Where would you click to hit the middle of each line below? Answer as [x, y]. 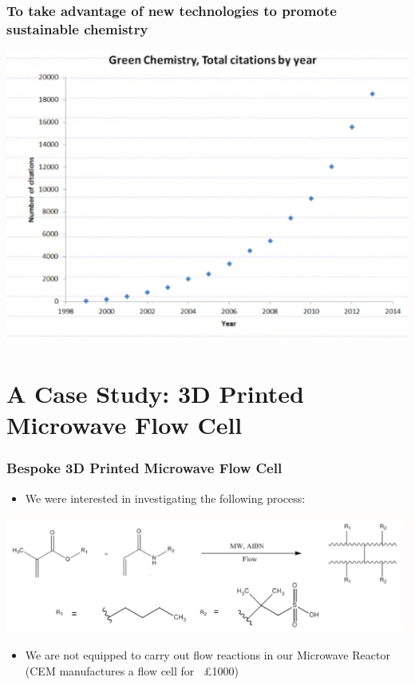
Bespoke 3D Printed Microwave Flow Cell [144, 468]
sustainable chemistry [77, 28]
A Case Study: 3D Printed [155, 394]
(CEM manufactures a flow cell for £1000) [132, 670]
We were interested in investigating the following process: [165, 498]
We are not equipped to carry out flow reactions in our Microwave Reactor [207, 654]
